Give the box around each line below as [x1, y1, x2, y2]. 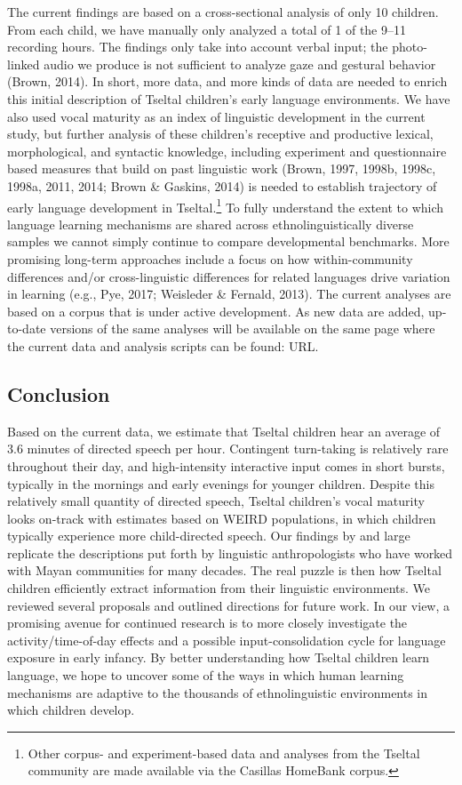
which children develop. [7, 701, 135, 719]
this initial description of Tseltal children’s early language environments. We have [7, 89, 450, 108]
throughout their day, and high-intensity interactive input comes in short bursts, [7, 456, 445, 475]
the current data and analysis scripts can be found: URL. [7, 336, 319, 355]
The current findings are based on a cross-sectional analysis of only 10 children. [7, 3, 439, 20]
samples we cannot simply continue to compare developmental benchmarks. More [7, 232, 450, 251]
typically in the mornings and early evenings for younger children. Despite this [7, 474, 435, 493]
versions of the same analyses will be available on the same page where [50, 319, 435, 338]
